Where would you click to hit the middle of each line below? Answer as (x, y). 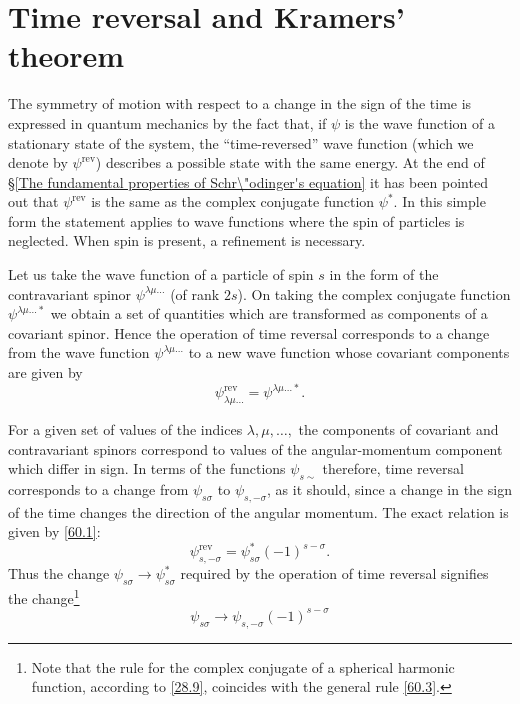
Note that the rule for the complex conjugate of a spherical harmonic (243, 666)
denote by (38, 162)
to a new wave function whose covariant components (349, 352)
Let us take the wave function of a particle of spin (161, 274)
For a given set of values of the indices (125, 428)
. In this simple (439, 201)
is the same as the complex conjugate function (233, 201)
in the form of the (384, 274)
